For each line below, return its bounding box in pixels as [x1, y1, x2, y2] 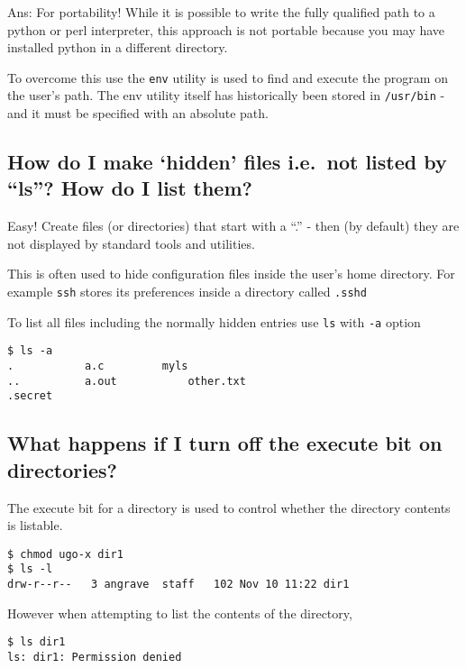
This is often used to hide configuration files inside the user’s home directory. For [7, 264, 455, 283]
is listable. [7, 516, 63, 535]
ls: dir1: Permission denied [7, 651, 182, 663]
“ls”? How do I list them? [7, 174, 252, 202]
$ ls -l [7, 563, 53, 576]
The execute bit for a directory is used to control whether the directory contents [7, 498, 451, 517]
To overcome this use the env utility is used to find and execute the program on [7, 68, 448, 87]
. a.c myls [7, 360, 188, 373]
